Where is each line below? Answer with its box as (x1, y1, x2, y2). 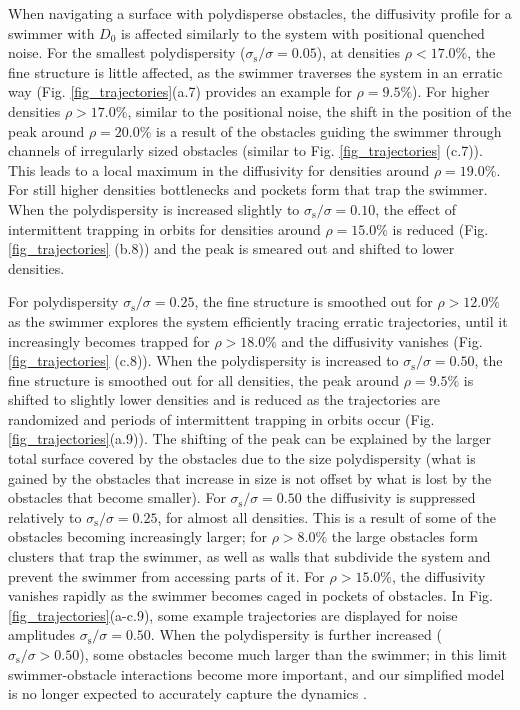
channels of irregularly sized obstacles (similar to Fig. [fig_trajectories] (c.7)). (8, 140, 483, 161)
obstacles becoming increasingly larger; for (8, 526, 267, 547)
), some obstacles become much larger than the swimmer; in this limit (79, 644, 508, 664)
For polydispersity (8, 291, 119, 312)
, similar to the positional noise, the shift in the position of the (127, 100, 512, 121)
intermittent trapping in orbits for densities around (8, 218, 321, 239)
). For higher (412, 81, 490, 102)
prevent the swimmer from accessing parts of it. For (8, 565, 325, 586)
